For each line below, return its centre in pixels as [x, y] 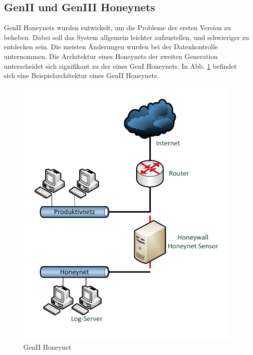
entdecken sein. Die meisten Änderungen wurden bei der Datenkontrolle [111, 47]
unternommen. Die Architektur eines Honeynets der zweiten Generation [111, 56]
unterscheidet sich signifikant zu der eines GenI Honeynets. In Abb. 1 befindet [120, 66]
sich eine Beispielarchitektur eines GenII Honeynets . [81, 75]
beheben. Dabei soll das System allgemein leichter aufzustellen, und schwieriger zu [126, 37]
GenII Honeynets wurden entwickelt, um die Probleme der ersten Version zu [117, 28]
